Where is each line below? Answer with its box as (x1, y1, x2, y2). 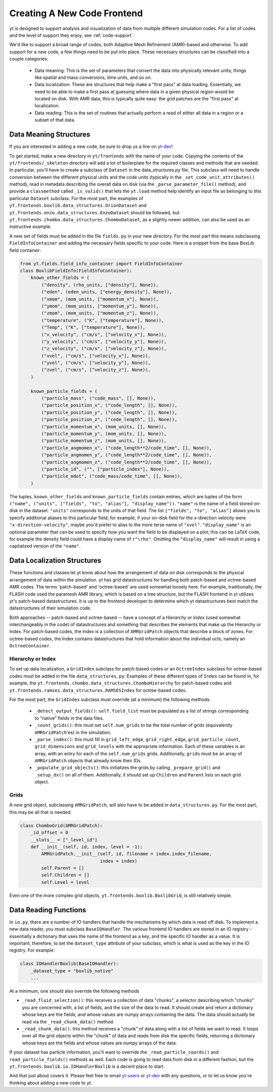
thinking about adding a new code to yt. (9, 1079, 93, 1086)
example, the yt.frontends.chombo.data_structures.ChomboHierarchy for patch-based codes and (9, 680, 232, 686)
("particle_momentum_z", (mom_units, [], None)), (41, 438, 167, 444)
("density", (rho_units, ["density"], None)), (41, 282, 159, 288)
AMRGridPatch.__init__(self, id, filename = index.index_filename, (41, 851, 212, 857)
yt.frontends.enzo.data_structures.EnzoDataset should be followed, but (9, 209, 179, 215)
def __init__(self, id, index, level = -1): (30, 844, 143, 849)
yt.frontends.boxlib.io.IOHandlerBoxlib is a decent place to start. (9, 1063, 165, 1069)
